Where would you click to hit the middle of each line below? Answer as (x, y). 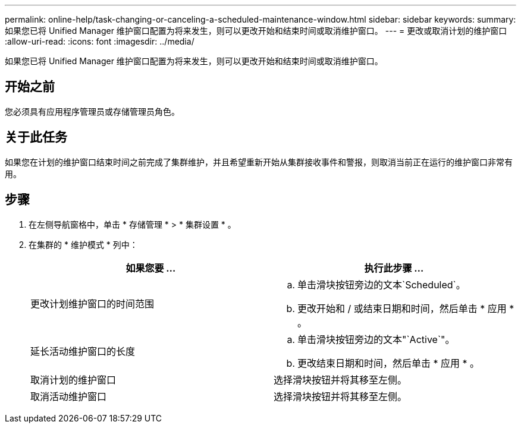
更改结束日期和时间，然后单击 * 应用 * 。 (389, 363)
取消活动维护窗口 (69, 396)
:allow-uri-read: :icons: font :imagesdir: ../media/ (100, 41)
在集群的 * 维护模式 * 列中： (83, 244)
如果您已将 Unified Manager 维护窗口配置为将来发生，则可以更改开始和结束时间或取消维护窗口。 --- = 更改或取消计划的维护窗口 (256, 31)
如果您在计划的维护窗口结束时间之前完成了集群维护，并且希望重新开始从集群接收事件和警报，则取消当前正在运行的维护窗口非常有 (259, 162)
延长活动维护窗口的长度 (83, 351)
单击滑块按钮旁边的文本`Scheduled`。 (382, 284)
